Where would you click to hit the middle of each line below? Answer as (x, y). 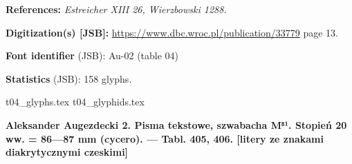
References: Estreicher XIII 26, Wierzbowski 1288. (116, 9)
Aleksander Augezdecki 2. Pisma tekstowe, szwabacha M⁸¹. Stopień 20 (176, 124)
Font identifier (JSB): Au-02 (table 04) (92, 55)
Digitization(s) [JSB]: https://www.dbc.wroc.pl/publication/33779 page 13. (172, 32)
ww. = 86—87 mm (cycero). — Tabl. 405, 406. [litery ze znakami (165, 138)
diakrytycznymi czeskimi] (67, 152)
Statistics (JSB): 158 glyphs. (69, 78)
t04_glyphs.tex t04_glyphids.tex (75, 102)
